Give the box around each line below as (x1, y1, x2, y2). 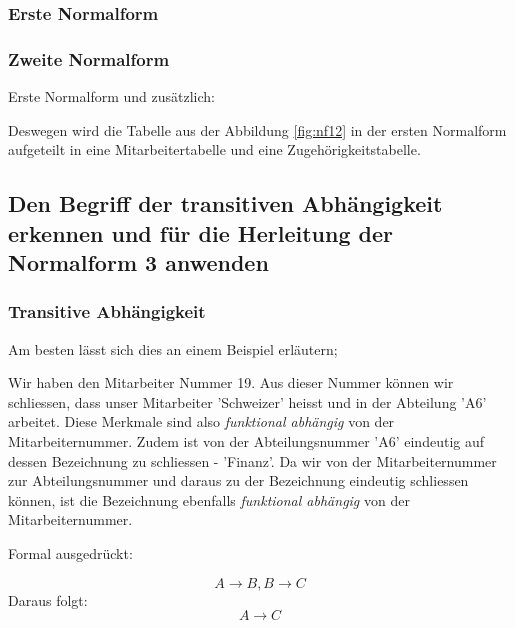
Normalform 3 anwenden (8, 247, 269, 278)
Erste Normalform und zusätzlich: (8, 86, 215, 107)
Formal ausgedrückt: (8, 542, 133, 563)
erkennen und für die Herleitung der (8, 217, 394, 248)
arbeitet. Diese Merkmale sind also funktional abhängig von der (8, 411, 395, 432)
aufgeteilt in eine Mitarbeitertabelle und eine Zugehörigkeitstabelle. (8, 139, 421, 160)
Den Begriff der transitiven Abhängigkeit (8, 188, 443, 219)
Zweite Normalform (8, 46, 170, 71)
